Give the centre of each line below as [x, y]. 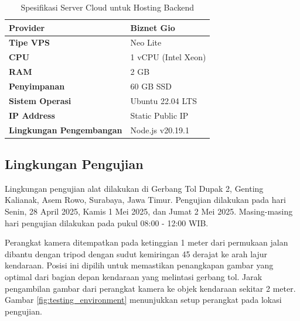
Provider [27, 27]
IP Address [32, 115]
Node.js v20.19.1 [160, 130]
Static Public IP [159, 115]
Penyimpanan [37, 86]
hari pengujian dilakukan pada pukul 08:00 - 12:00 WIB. [107, 222]
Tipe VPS [29, 42]
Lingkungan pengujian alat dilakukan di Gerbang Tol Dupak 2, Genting [134, 188]
